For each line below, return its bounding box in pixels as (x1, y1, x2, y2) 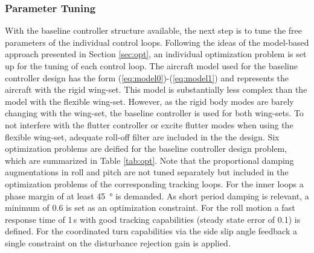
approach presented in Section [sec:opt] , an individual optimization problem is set (5, 48, 307, 60)
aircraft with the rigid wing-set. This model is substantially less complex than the (5, 83, 307, 96)
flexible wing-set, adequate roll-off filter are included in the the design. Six (5, 130, 280, 143)
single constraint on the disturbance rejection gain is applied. (5, 236, 231, 249)
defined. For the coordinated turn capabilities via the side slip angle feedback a (5, 225, 297, 237)
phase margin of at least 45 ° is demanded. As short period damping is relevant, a (5, 189, 309, 202)
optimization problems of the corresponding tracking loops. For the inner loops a (5, 177, 304, 190)
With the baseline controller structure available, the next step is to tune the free (5, 24, 303, 37)
